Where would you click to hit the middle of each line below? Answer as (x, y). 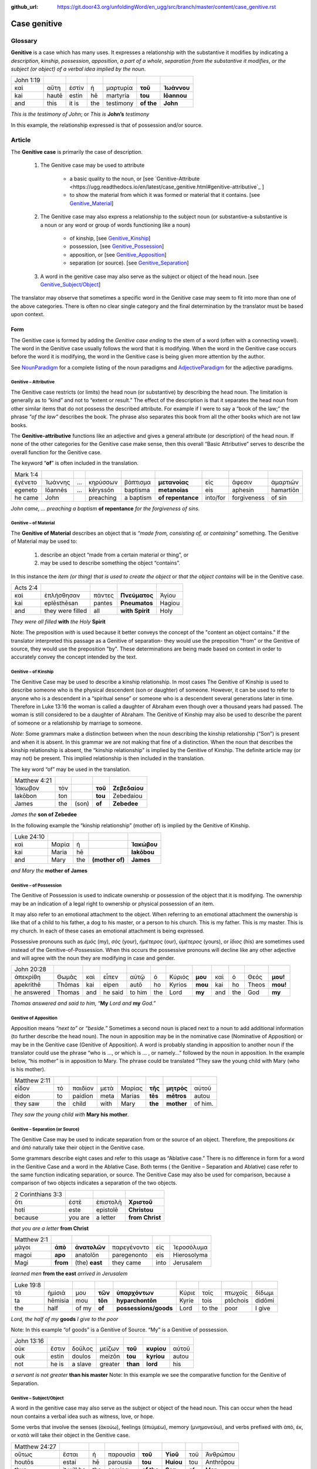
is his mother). (28, 1069)
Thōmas (68, 985)
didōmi (264, 1300)
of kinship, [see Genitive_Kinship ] (110, 238)
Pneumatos (137, 603)
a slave (82, 1364)
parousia (120, 1462)
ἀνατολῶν (90, 1247)
